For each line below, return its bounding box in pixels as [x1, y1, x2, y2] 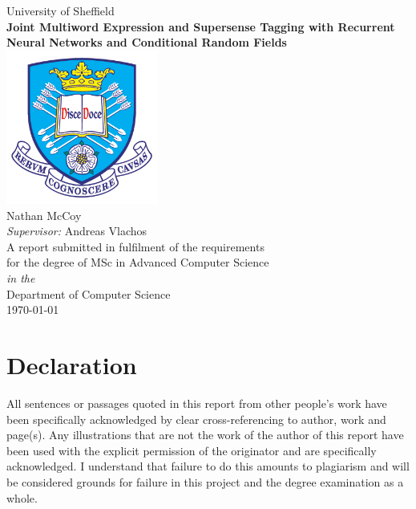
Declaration [6, 348, 137, 381]
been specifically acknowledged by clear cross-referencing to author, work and [6, 410, 386, 427]
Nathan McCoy [6, 206, 82, 223]
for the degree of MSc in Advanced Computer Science [6, 254, 269, 271]
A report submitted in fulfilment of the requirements [6, 238, 265, 254]
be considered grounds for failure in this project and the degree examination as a [6, 473, 404, 490]
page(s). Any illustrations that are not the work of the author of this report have [6, 426, 404, 443]
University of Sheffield [6, 2, 115, 18]
